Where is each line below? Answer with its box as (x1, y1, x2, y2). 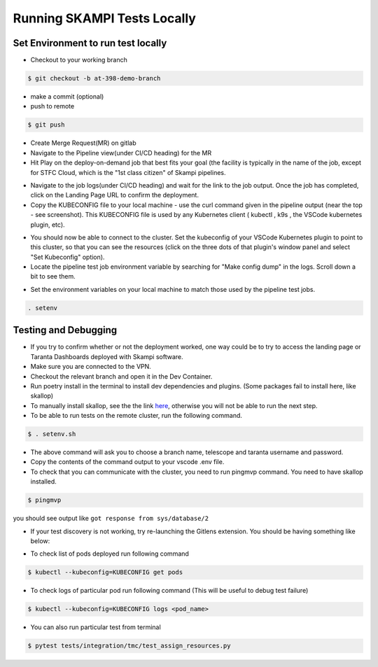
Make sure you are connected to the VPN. (30, 363, 152, 371)
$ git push (27, 121, 65, 129)
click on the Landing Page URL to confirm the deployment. (30, 191, 199, 199)
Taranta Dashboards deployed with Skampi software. (30, 352, 183, 360)
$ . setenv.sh (27, 430, 76, 438)
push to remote (30, 102, 75, 111)
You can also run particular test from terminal (30, 623, 161, 631)
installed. (30, 477, 57, 486)
